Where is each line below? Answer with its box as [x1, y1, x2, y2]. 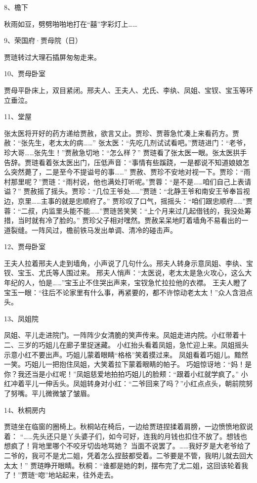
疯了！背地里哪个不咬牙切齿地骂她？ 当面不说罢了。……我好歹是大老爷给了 [10, 440, 251, 451]
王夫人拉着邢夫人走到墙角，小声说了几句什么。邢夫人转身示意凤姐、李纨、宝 [4, 258, 253, 268]
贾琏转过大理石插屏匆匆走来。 [4, 51, 101, 62]
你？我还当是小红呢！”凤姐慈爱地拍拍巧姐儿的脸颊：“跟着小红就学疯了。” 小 [4, 368, 248, 379]
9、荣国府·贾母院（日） [4, 35, 82, 45]
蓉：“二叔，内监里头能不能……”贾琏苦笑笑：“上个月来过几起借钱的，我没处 [4, 205, 245, 216]
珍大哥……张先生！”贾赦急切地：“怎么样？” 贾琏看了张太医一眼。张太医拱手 [4, 147, 247, 157]
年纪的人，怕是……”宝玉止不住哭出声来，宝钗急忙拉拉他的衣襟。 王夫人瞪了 [4, 277, 248, 288]
